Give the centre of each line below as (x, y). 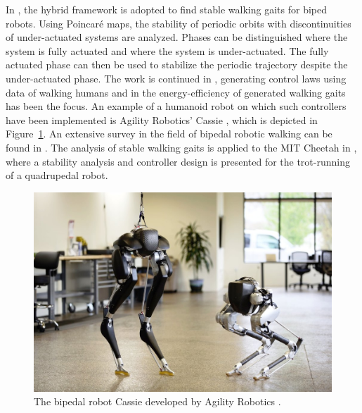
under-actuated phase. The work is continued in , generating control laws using (176, 78)
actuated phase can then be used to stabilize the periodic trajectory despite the (177, 64)
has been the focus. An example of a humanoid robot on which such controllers (176, 106)
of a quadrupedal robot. (57, 175)
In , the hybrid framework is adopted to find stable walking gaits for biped (166, 9)
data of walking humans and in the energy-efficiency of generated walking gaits (176, 92)
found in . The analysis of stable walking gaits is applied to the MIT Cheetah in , (181, 147)
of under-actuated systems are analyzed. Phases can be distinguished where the (177, 37)
